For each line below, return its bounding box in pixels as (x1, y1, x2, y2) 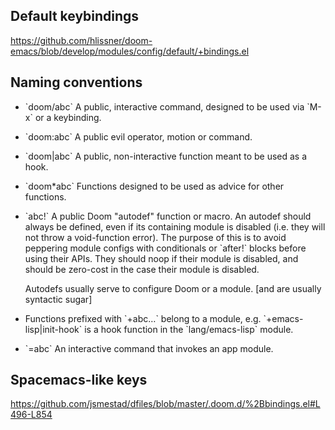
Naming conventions (10, 74, 143, 91)
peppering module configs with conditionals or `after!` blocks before (24, 242, 307, 254)
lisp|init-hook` (24, 323, 83, 335)
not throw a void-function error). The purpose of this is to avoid (24, 231, 287, 243)
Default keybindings (10, 8, 140, 25)
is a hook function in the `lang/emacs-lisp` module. (84, 323, 294, 335)
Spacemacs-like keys (10, 372, 148, 389)
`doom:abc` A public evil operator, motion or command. (24, 130, 253, 143)
